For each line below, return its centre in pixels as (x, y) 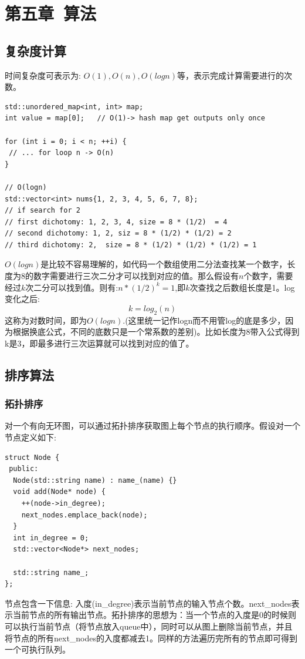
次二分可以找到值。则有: (72, 287)
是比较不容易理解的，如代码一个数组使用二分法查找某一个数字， (164, 264)
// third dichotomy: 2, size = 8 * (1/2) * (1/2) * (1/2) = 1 (131, 245)
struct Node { (32, 457)
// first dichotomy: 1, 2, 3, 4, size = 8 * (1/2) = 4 (116, 222)
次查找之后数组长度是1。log (242, 287)
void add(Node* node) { (59, 492)
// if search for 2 (43, 211)
